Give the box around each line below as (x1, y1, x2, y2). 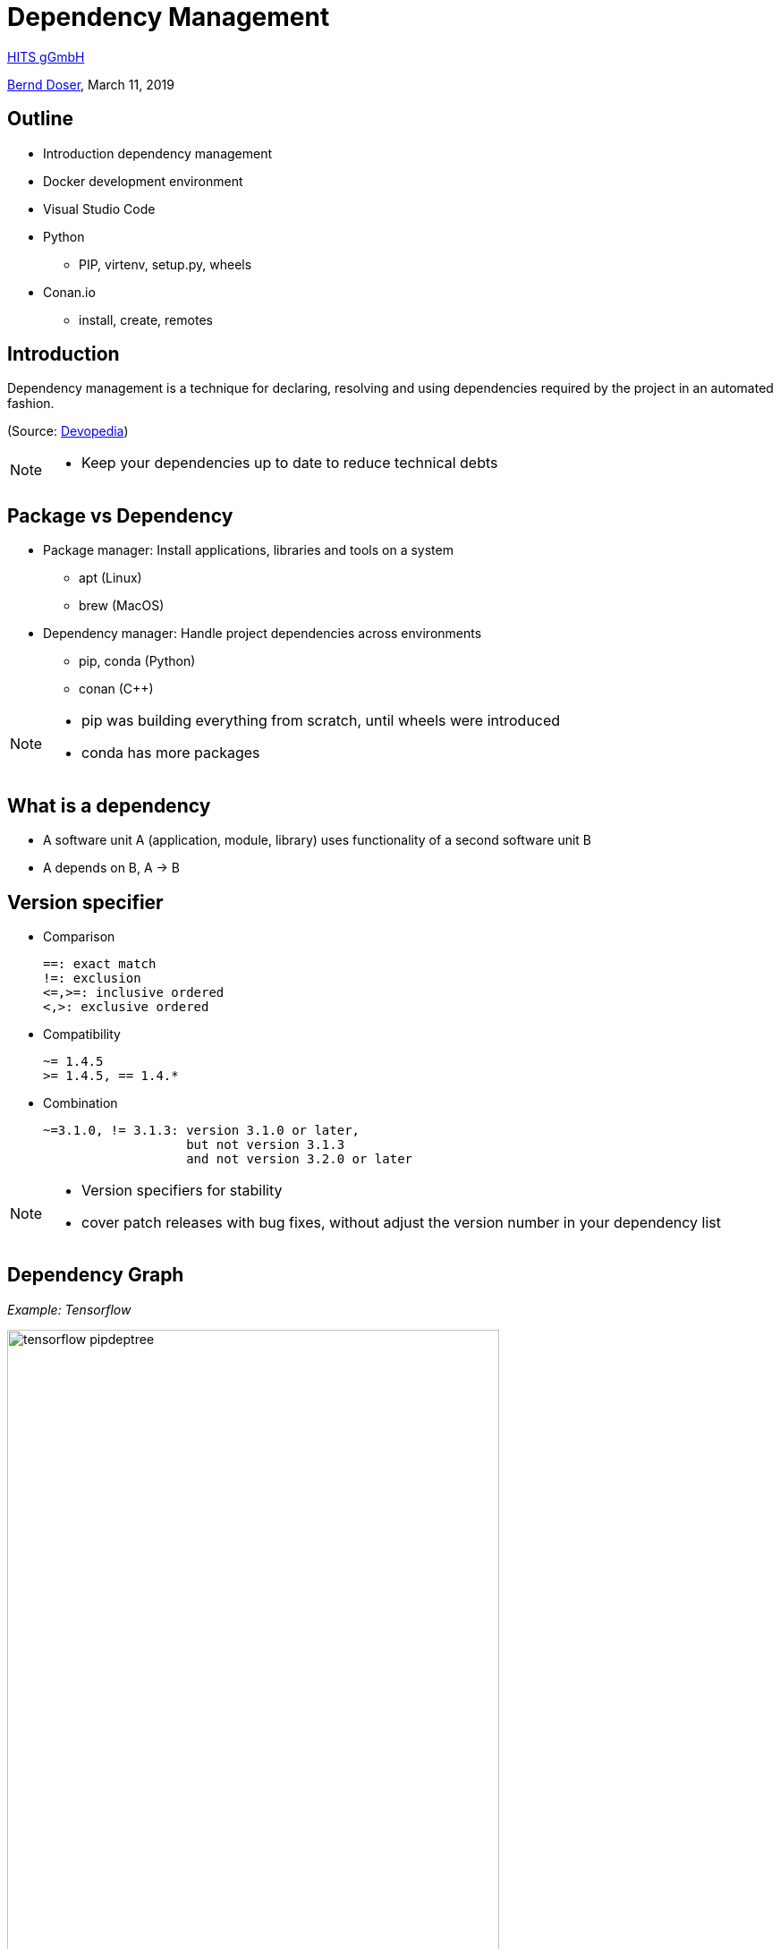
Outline (7, 107, 73, 131)
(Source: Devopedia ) (7, 423, 129, 439)
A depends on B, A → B (43, 860, 181, 876)
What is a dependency (7, 794, 211, 817)
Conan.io (43, 284, 96, 300)
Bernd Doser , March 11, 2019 (7, 76, 174, 92)
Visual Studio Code (43, 200, 156, 217)
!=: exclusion (43, 970, 141, 985)
